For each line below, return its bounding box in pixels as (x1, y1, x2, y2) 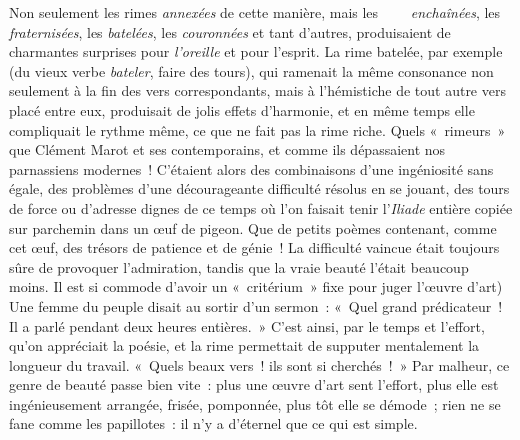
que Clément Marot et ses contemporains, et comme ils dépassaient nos (9, 139, 446, 160)
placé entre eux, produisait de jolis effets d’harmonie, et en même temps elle (9, 99, 475, 120)
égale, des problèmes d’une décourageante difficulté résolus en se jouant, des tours (9, 178, 510, 199)
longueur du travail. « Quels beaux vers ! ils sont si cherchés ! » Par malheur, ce (9, 354, 510, 375)
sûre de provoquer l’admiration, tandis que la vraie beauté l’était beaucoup (9, 256, 469, 277)
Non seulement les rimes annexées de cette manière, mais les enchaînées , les (9, 2, 501, 22)
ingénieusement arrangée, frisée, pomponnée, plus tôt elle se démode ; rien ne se (9, 393, 501, 414)
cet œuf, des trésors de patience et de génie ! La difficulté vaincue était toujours (9, 237, 500, 258)
